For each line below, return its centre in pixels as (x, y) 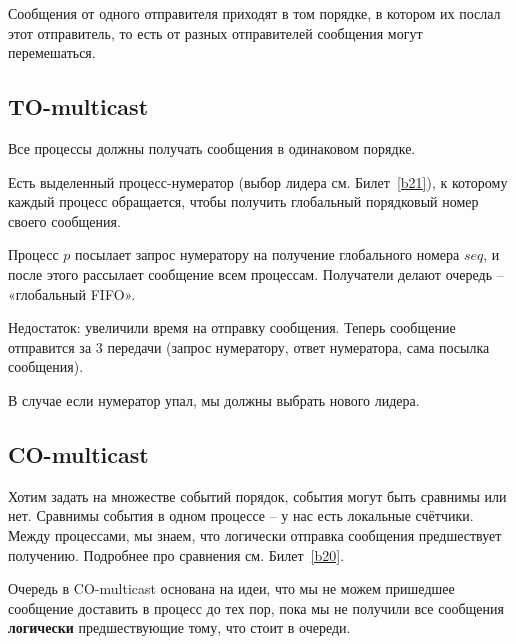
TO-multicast (78, 106)
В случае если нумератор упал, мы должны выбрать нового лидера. (214, 399)
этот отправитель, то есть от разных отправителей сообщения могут (215, 32)
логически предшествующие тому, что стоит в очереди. (179, 627)
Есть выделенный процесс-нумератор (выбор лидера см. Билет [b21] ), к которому (258, 181)
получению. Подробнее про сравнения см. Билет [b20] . (176, 554)
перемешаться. (52, 52)
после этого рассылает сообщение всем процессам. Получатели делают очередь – (256, 273)
